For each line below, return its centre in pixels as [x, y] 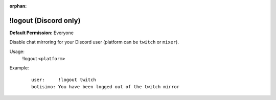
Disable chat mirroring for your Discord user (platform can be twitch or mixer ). [94, 42]
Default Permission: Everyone [42, 33]
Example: [19, 68]
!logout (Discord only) [45, 20]
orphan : [18, 6]
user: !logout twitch [64, 80]
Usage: [17, 52]
